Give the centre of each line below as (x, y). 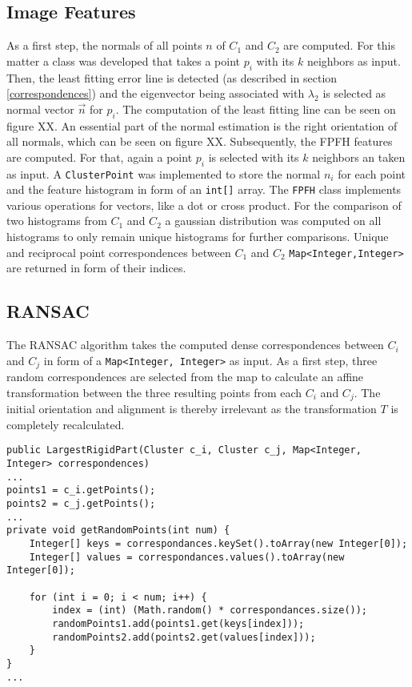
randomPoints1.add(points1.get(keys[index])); (178, 623)
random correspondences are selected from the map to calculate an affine (185, 377)
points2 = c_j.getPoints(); (81, 504)
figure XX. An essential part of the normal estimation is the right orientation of (202, 125)
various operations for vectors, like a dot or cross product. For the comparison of (204, 205)
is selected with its (254, 157)
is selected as (354, 93)
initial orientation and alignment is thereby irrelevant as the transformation (192, 409)
